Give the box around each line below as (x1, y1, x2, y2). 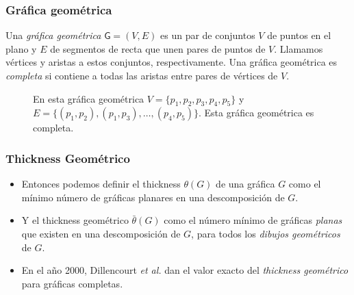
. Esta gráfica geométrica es (198, 105, 314, 120)
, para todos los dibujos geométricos (191, 226, 340, 240)
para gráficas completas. (21, 276, 123, 290)
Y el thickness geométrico (21, 213, 129, 227)
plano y (5, 41, 37, 55)
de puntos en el (267, 28, 331, 42)
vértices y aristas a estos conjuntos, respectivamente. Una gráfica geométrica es (5, 55, 338, 69)
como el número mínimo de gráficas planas (164, 213, 342, 227)
